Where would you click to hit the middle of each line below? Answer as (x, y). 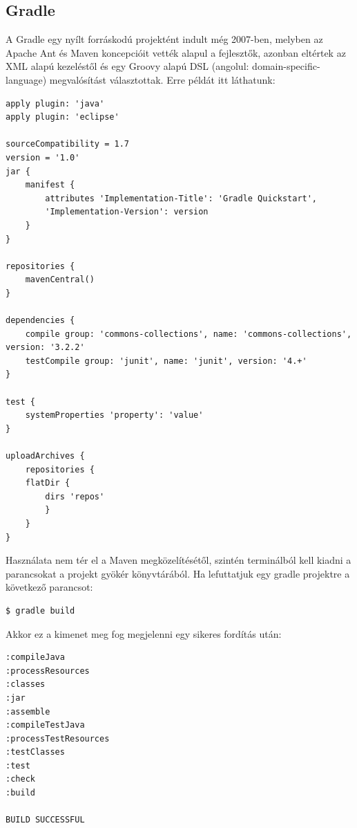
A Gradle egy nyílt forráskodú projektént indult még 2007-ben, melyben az (164, 39)
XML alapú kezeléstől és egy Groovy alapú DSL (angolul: (127, 66)
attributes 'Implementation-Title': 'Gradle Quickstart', (181, 198)
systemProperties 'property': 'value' (114, 415)
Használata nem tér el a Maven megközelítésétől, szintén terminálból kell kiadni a (178, 560)
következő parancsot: (49, 587)
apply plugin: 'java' (55, 103)
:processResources (48, 671)
